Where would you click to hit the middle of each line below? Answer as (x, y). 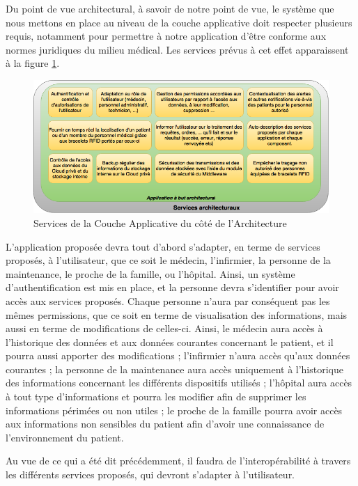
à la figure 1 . (33, 63)
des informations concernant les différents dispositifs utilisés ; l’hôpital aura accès (179, 383)
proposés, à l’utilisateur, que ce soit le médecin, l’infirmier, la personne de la (168, 260)
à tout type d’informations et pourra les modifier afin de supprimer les (156, 397)
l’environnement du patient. (65, 437)
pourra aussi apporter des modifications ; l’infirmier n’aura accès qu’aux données (178, 355)
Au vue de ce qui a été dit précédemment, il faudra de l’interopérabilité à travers (178, 461)
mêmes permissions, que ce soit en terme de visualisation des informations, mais (177, 314)
